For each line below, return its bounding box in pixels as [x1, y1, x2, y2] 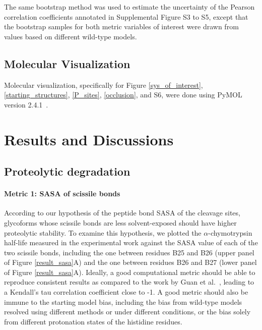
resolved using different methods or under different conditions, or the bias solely [4, 306, 251, 317]
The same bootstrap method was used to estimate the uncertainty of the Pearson [4, 2, 255, 12]
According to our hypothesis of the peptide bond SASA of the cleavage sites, [4, 207, 240, 218]
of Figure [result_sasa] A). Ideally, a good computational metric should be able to [4, 266, 255, 277]
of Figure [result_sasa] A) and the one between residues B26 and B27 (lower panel [4, 257, 257, 267]
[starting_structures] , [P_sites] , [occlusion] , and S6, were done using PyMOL [4, 89, 242, 100]
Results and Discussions [4, 129, 174, 149]
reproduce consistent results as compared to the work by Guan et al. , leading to [4, 277, 254, 287]
